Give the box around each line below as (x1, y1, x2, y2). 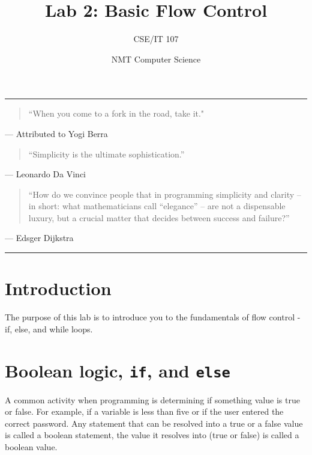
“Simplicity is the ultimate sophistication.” (28, 147, 185, 160)
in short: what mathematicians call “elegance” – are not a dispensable (28, 200, 286, 212)
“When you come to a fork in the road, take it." (28, 107, 205, 120)
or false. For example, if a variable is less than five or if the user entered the (5, 405, 284, 418)
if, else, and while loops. (5, 322, 93, 335)
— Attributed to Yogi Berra (5, 127, 108, 139)
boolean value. (5, 441, 58, 453)
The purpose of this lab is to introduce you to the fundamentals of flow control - (5, 311, 301, 323)
